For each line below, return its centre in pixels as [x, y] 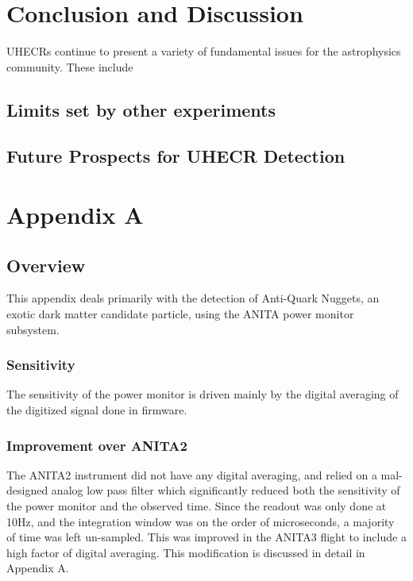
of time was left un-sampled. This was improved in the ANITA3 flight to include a [206, 537]
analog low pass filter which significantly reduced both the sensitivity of [226, 490]
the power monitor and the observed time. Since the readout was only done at [197, 506]
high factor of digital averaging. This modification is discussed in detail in [186, 552]
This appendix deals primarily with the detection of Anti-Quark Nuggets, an [193, 298]
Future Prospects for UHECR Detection [176, 156]
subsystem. [33, 329]
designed [27, 490]
